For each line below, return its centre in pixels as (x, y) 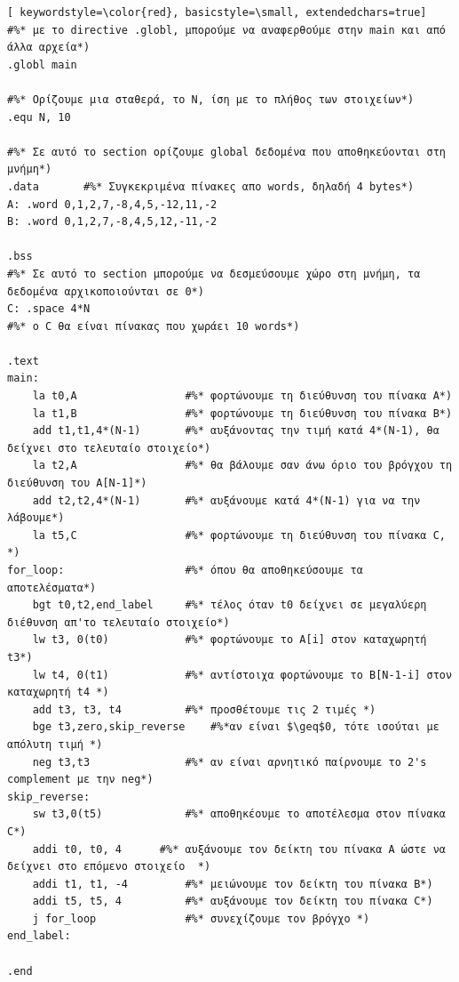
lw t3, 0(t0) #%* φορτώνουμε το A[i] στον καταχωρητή (229, 640)
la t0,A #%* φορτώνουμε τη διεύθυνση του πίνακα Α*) (242, 396)
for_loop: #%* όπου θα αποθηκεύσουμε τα (185, 570)
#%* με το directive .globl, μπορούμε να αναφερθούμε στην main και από (226, 30)
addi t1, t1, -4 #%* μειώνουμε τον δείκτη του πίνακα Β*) (233, 884)
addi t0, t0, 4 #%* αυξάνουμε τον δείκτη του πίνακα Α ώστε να (239, 849)
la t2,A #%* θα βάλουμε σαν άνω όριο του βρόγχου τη (242, 466)
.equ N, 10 (39, 117)
